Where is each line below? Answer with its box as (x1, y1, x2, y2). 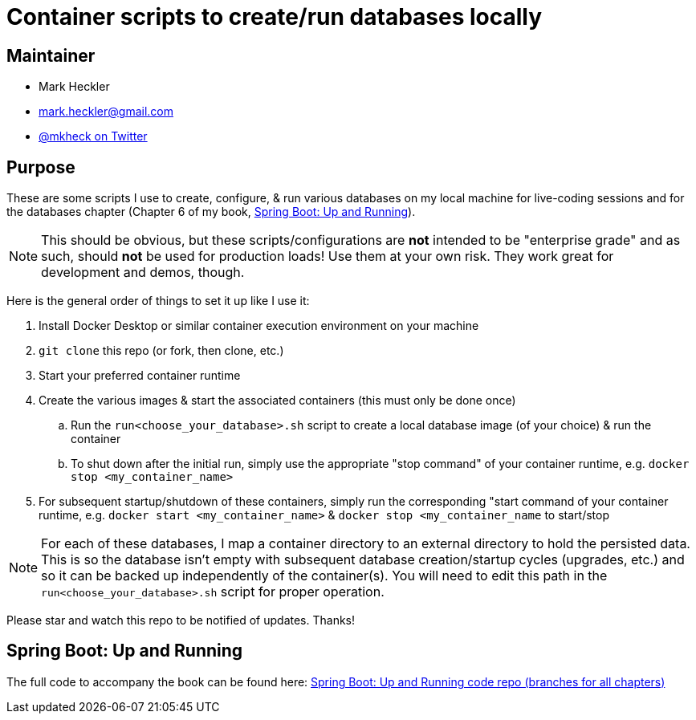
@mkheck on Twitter (39, 129, 148, 144)
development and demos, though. (41, 264, 245, 281)
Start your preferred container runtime (39, 368, 241, 383)
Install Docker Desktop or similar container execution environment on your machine (39, 319, 479, 333)
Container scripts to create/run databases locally (6, 3, 543, 31)
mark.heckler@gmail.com (39, 104, 173, 119)
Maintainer (6, 45, 96, 66)
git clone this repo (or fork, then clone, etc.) (39, 344, 284, 358)
